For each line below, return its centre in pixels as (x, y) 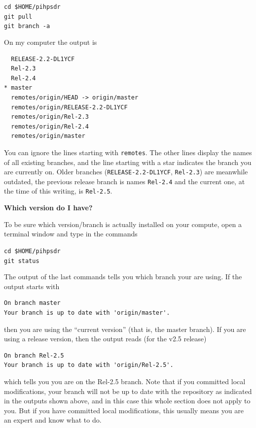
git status (22, 261)
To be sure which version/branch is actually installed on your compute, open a (123, 224)
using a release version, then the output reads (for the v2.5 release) (105, 339)
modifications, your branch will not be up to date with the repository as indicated (128, 391)
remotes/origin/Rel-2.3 (50, 117)
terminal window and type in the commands (71, 234)
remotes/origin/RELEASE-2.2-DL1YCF (69, 107)
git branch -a (27, 26)
